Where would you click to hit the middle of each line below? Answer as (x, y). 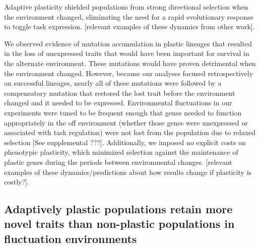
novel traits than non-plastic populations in (119, 224)
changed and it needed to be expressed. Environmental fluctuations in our (118, 103)
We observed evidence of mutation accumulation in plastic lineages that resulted (128, 43)
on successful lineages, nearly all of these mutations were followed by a (113, 83)
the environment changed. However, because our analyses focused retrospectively (129, 73)
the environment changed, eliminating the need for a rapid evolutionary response (129, 16)
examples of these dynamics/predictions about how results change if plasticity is (128, 172)
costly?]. (17, 182)
